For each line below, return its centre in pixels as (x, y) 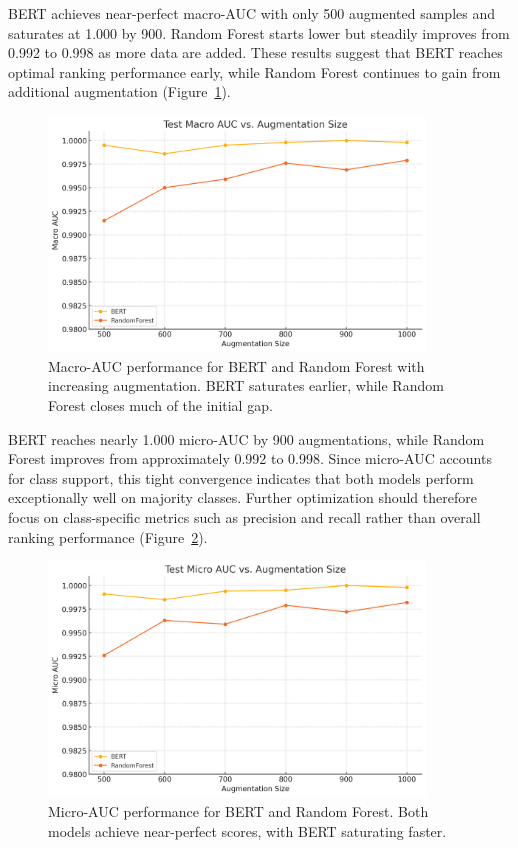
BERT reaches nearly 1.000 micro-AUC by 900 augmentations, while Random (246, 438)
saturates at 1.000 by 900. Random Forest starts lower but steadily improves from (259, 32)
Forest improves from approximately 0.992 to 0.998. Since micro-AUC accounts (250, 458)
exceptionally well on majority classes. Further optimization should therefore (242, 497)
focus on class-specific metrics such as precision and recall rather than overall (244, 516)
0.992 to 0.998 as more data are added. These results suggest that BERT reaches (255, 52)
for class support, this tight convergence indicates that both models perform (241, 477)
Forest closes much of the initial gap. (160, 404)
